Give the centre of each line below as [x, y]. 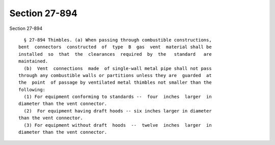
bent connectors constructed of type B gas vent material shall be [115, 47]
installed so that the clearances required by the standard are [115, 54]
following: [32, 89]
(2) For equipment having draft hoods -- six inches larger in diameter [118, 111]
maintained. [33, 61]
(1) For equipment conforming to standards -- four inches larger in [118, 97]
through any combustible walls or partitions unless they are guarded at [115, 75]
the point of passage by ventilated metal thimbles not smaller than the [115, 83]
